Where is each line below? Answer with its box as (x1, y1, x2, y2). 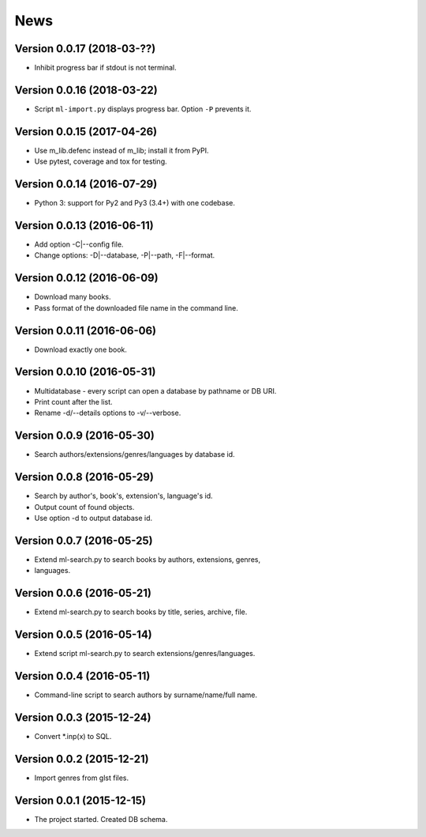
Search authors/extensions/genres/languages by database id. (34, 450, 236, 459)
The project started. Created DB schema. (34, 814, 168, 824)
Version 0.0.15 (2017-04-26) (14, 125, 158, 138)
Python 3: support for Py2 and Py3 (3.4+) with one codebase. (34, 198, 236, 208)
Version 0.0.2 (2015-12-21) (14, 752, 149, 766)
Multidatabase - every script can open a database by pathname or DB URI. (34, 386, 277, 395)
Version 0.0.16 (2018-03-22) (14, 83, 158, 96)
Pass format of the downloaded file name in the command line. (34, 303, 238, 312)
